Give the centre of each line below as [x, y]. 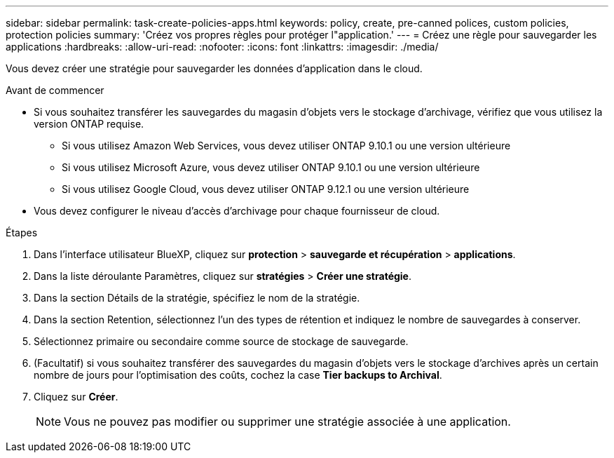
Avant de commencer [55, 90]
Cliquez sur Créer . [76, 397]
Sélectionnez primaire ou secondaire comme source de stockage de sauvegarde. [221, 341]
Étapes [22, 233]
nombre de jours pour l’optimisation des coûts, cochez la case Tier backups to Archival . [238, 375]
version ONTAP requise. [89, 124]
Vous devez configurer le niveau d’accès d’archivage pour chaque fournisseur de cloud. [237, 211]
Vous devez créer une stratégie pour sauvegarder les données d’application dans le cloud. [214, 68]
